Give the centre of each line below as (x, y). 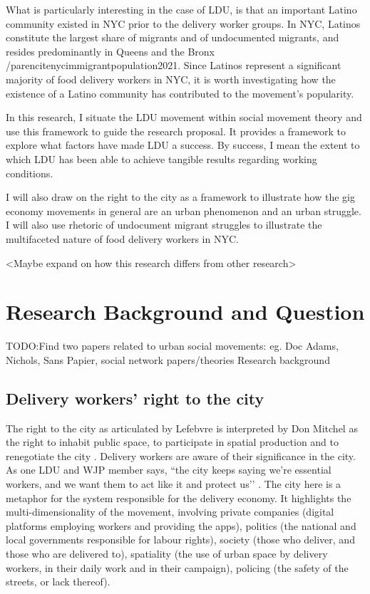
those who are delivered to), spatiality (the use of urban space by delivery (167, 553)
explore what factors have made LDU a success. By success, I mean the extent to (183, 145)
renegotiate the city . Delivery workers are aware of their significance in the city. (181, 455)
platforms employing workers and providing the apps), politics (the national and (181, 525)
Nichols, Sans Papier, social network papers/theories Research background (168, 359)
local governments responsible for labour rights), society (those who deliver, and (180, 540)
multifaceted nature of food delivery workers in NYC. (122, 238)
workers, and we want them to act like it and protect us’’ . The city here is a (174, 483)
